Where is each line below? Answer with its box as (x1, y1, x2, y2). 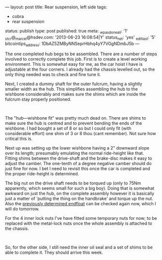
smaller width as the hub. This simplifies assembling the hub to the (5, 86, 138, 92)
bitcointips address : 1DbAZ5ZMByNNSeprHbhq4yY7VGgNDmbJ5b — (5, 41, 140, 47)
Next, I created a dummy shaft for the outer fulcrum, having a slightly (5, 81, 143, 87)
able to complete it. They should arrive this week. (5, 249, 103, 256)
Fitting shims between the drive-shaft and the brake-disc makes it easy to (5, 155, 152, 161)
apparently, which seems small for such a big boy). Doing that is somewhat (5, 185, 155, 191)
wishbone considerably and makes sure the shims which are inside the (5, 92, 146, 97)
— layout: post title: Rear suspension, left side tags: (5, 4, 107, 10)
